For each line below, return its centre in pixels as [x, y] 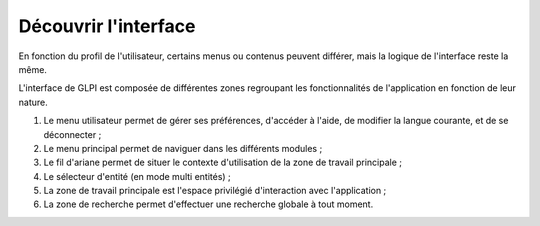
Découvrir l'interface [107, 26]
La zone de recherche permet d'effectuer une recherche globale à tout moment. [208, 204]
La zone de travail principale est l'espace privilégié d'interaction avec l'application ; [215, 191]
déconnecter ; [72, 134]
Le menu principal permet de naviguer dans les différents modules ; [183, 148]
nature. [33, 102]
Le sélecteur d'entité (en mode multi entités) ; [137, 176]
